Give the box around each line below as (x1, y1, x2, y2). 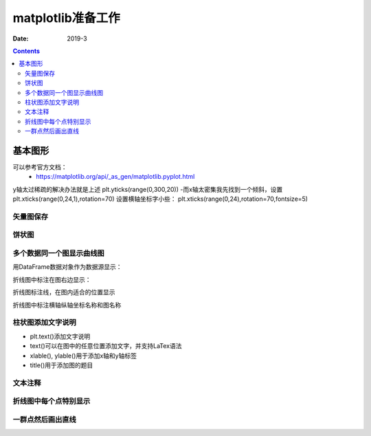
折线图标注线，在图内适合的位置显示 (12, 288, 115, 296)
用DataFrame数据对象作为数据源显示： (12, 263, 122, 271)
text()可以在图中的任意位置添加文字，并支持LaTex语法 (30, 342, 182, 350)
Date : (12, 34, 29, 43)
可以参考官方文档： (12, 162, 67, 171)
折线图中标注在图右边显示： (12, 275, 91, 283)
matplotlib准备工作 (12, 10, 120, 25)
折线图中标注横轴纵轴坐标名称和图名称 (12, 301, 122, 309)
